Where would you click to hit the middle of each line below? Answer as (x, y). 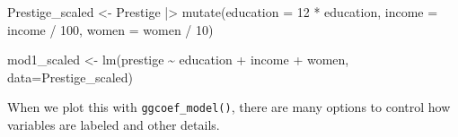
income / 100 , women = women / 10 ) (110, 29)
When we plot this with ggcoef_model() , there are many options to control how (229, 107)
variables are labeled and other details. (114, 125)
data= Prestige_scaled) (70, 77)
